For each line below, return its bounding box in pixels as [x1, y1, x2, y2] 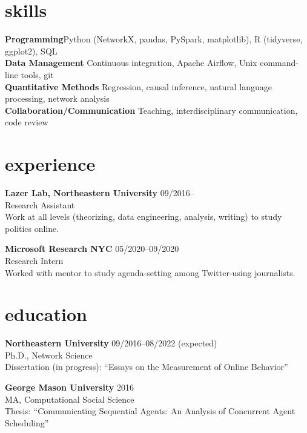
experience [5, 151, 96, 176]
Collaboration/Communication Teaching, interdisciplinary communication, [5, 104, 298, 116]
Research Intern [5, 254, 64, 266]
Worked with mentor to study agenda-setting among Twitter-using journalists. [5, 266, 295, 279]
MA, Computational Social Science [5, 392, 134, 405]
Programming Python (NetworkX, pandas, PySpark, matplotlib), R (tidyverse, [5, 33, 303, 45]
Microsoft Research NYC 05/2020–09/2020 [5, 242, 179, 255]
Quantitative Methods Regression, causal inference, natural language [5, 80, 272, 93]
